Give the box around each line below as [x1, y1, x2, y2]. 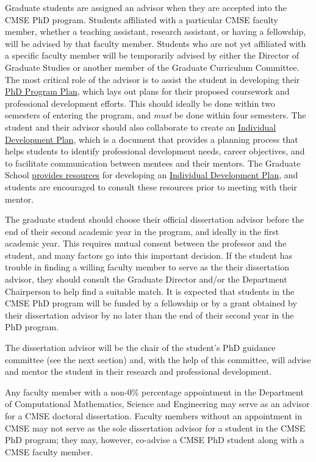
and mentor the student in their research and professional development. [5, 365, 272, 378]
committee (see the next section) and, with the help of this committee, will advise [5, 353, 311, 366]
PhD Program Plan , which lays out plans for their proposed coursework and [5, 85, 290, 98]
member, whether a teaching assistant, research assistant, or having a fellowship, [5, 25, 306, 38]
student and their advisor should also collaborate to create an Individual [5, 120, 276, 133]
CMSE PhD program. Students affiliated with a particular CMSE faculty [5, 13, 278, 26]
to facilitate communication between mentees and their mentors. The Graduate [5, 156, 301, 169]
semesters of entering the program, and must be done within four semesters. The [5, 109, 306, 121]
